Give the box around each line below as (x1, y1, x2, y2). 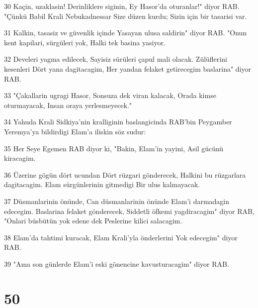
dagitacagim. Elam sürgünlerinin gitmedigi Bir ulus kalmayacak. (4, 179, 200, 190)
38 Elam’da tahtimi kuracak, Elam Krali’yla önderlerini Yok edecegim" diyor (4, 232, 238, 242)
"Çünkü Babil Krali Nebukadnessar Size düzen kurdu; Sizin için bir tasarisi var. (4, 10, 247, 21)
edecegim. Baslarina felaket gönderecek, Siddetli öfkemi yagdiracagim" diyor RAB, (4, 205, 255, 216)
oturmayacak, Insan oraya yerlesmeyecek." (4, 100, 132, 110)
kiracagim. (4, 153, 36, 163)
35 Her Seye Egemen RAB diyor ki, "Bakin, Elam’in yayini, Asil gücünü (4, 143, 224, 153)
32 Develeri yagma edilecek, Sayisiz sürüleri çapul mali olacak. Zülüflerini (4, 54, 227, 64)
